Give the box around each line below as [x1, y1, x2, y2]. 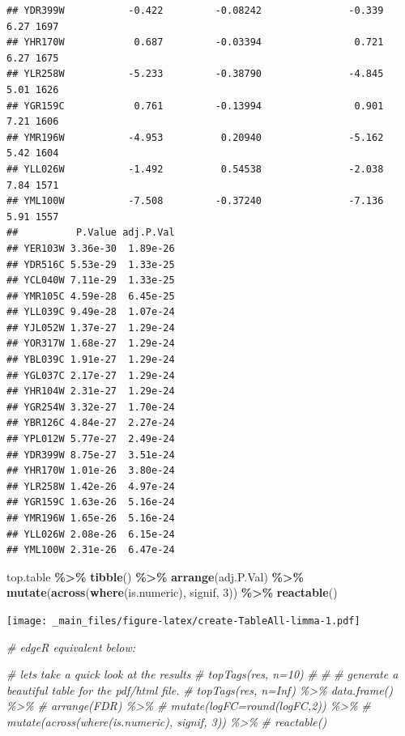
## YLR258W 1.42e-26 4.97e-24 [6, 480, 175, 492]
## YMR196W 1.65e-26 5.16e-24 [6, 513, 175, 524]
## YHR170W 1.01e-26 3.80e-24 [6, 465, 175, 477]
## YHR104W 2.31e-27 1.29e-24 [6, 385, 175, 398]
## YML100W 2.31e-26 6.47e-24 [6, 544, 175, 556]
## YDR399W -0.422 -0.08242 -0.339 [6, 5, 384, 16]
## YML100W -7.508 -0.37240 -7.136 [6, 195, 384, 207]
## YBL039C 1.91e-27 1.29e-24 [6, 354, 175, 366]
